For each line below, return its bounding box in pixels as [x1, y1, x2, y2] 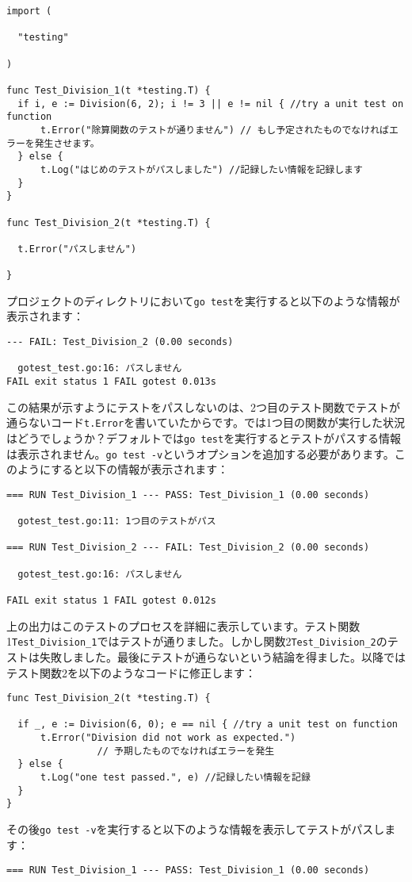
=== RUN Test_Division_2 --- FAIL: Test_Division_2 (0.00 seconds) [6, 542, 370, 554]
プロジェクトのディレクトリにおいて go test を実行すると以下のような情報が [6, 292, 400, 309]
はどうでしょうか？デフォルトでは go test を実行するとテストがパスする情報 [6, 429, 402, 446]
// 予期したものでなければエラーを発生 [97, 745, 275, 757]
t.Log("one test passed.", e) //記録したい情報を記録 [40, 772, 311, 784]
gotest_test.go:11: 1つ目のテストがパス [17, 516, 216, 527]
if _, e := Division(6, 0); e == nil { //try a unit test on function [17, 719, 398, 731]
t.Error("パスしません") [17, 243, 137, 255]
